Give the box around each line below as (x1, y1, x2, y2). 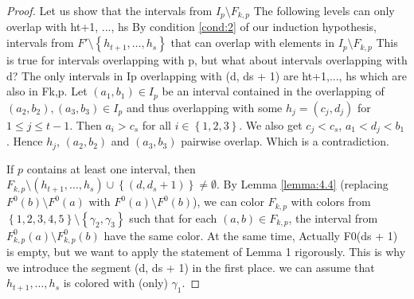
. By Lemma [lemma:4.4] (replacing (216, 176, 389, 192)
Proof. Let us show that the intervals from (6, 2, 213, 18)
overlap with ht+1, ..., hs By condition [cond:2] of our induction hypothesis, (6, 18, 377, 35)
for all (142, 116, 171, 133)
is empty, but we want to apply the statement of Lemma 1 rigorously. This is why (6, 243, 406, 260)
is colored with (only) (63, 274, 168, 291)
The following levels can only (253, 2, 395, 18)
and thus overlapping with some (126, 99, 283, 115)
